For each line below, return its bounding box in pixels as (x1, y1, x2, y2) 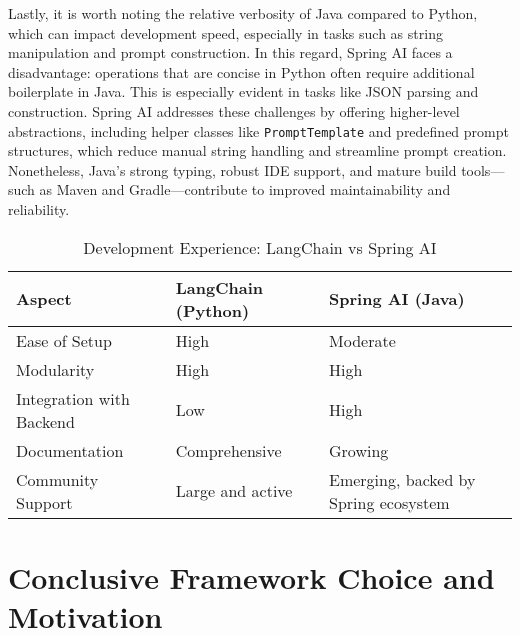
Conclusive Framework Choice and (8, 556, 495, 597)
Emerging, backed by (329, 467, 476, 491)
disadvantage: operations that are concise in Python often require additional (8, 61, 475, 82)
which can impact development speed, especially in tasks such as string (8, 22, 443, 43)
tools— (461, 159, 505, 180)
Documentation (16, 438, 124, 462)
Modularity (16, 357, 95, 381)
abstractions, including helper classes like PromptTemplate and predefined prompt (8, 120, 509, 141)
